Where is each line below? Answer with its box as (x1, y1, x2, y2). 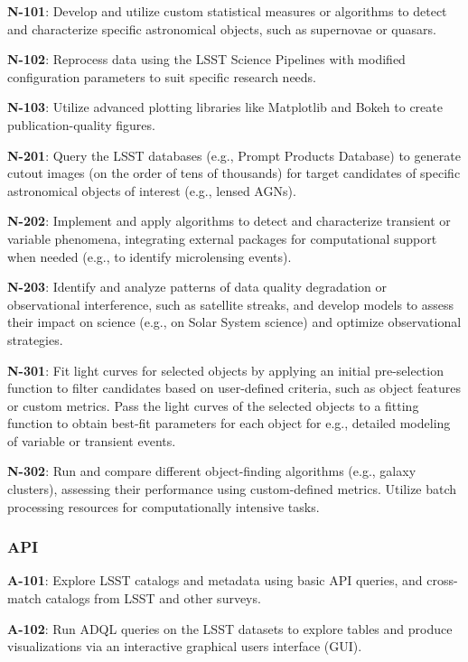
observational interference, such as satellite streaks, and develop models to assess (7, 294, 454, 313)
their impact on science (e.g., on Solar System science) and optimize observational (7, 312, 462, 331)
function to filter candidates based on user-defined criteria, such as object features (7, 378, 461, 397)
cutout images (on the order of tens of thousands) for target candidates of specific (7, 163, 461, 182)
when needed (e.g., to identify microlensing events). (7, 247, 292, 266)
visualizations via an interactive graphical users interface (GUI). (7, 637, 362, 656)
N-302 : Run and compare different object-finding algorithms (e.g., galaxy (7, 462, 417, 480)
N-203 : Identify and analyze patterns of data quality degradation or (7, 277, 387, 296)
